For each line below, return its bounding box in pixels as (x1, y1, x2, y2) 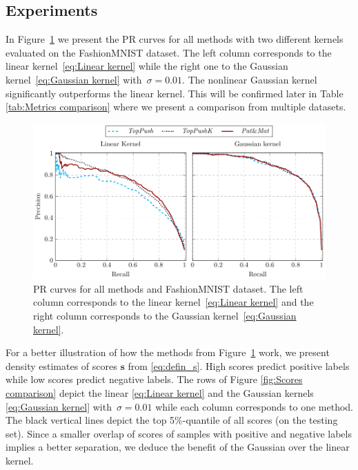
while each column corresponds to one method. (155, 399, 353, 413)
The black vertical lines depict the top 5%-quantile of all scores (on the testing (6, 413, 338, 427)
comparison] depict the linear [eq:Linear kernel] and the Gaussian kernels (6, 386, 314, 400)
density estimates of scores (6, 358, 117, 373)
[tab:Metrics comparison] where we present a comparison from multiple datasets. (6, 99, 346, 114)
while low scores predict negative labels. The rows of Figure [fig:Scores (6, 372, 303, 386)
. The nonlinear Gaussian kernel (182, 72, 317, 86)
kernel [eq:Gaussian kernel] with (6, 72, 142, 86)
